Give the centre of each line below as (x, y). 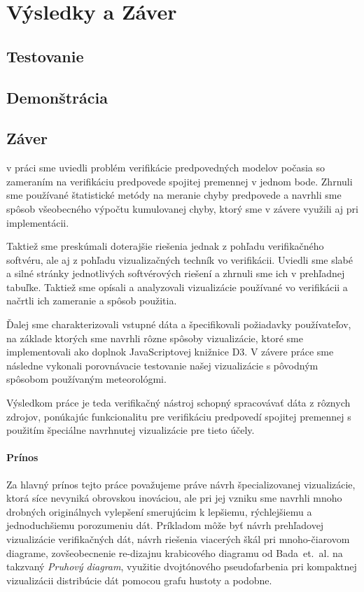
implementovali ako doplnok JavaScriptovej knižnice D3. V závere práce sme (170, 352)
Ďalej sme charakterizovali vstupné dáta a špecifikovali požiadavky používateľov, (179, 324)
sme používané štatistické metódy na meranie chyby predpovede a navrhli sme (174, 195)
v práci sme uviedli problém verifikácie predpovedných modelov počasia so (166, 168)
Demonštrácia (57, 97)
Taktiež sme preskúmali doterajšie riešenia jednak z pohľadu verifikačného (165, 246)
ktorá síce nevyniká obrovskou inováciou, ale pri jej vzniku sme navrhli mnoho (174, 498)
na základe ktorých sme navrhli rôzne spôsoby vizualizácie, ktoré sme (155, 338)
